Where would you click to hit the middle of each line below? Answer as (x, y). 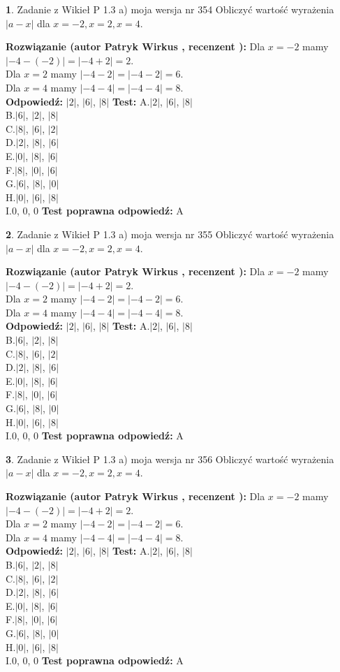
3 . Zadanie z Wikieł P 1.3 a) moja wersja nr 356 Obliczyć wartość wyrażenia (170, 459)
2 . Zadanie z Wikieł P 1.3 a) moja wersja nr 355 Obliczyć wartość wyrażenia (170, 234)
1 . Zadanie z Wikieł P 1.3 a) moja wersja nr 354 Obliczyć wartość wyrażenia (170, 9)
